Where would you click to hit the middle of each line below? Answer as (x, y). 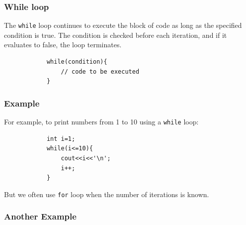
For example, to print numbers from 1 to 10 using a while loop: (101, 122)
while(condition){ (77, 62)
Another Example (40, 216)
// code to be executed (100, 71)
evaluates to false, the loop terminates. (63, 45)
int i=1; (61, 139)
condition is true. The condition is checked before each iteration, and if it (116, 35)
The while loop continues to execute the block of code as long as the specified (123, 25)
